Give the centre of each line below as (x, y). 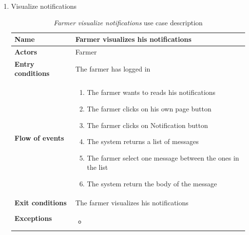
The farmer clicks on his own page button (149, 108)
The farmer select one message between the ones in (163, 157)
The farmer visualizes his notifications (132, 202)
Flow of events (39, 138)
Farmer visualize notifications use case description (128, 22)
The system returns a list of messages (143, 141)
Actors (26, 52)
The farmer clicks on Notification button (147, 125)
